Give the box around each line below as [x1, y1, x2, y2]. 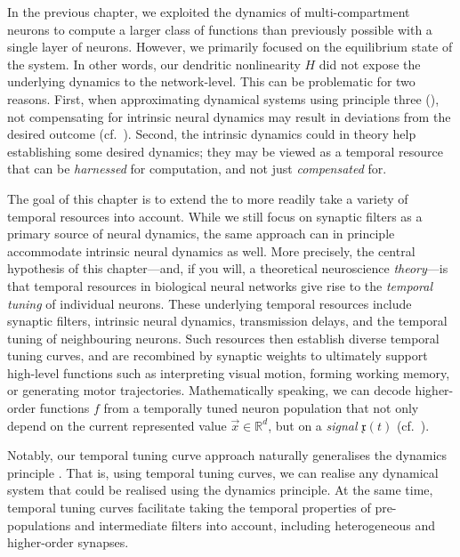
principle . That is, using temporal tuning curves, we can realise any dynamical [7, 463, 439, 481]
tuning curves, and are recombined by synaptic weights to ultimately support [7, 346, 428, 365]
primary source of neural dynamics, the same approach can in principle [7, 224, 395, 243]
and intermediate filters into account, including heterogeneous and [74, 515, 436, 534]
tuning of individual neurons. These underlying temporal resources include [7, 294, 412, 312]
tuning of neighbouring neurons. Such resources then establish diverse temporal [7, 328, 440, 347]
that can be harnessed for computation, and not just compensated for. [7, 159, 387, 178]
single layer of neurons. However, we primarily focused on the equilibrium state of [7, 37, 453, 56]
